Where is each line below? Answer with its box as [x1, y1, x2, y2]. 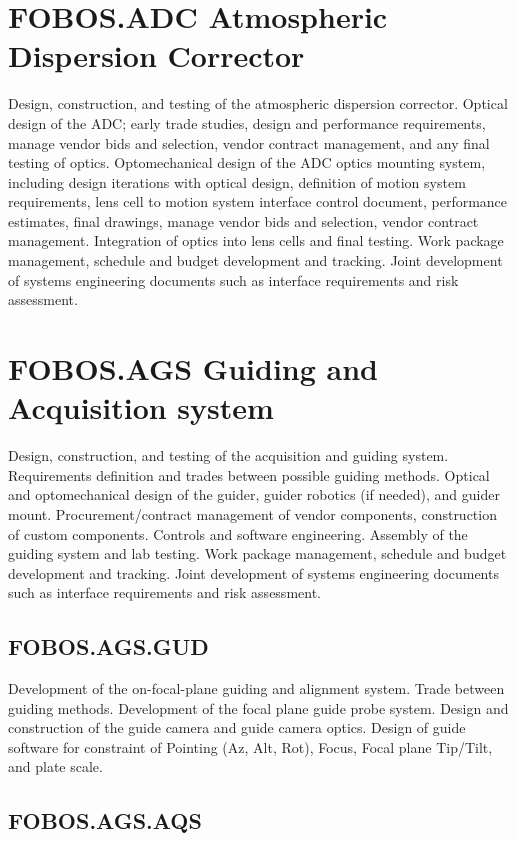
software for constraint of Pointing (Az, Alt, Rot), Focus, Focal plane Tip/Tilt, [8, 736, 493, 757]
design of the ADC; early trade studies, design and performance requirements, [8, 112, 486, 133]
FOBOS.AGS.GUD [8, 631, 209, 662]
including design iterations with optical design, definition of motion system [8, 171, 466, 192]
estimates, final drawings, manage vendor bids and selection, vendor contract [8, 210, 479, 231]
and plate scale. [8, 756, 103, 777]
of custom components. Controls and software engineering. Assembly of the [8, 523, 468, 544]
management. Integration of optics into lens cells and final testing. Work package [8, 230, 504, 251]
